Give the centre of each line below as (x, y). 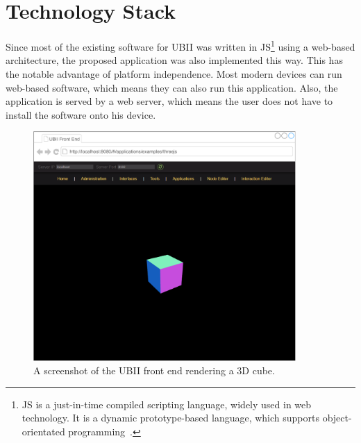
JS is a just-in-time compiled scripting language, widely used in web (167, 404)
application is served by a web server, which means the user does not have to (169, 101)
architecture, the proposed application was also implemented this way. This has (174, 60)
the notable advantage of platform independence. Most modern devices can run (174, 73)
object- (337, 418)
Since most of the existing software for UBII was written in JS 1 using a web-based (180, 45)
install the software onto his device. (81, 114)
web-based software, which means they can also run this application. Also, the (172, 87)
